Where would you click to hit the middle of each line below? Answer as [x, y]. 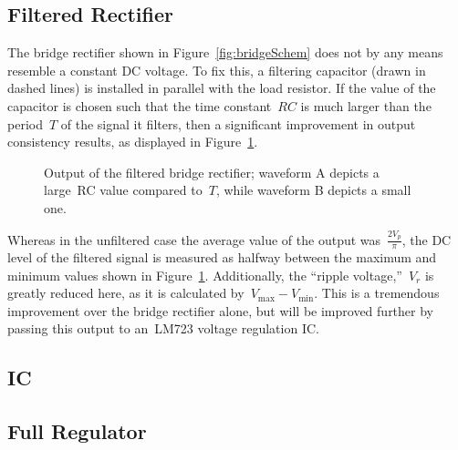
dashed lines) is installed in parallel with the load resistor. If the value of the [222, 88]
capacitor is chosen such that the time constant [140, 105]
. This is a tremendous [377, 293]
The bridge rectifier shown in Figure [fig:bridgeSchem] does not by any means [225, 52]
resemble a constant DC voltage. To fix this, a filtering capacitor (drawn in [217, 70]
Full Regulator [77, 431]
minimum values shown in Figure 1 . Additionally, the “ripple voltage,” [205, 275]
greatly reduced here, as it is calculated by [126, 293]
